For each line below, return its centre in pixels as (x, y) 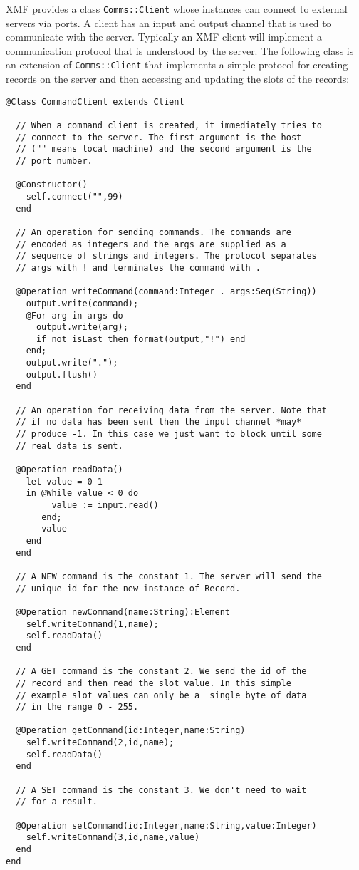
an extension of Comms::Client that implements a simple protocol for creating (177, 64)
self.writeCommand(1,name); (92, 624)
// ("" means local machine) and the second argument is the (164, 149)
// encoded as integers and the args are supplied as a (151, 244)
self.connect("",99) (74, 196)
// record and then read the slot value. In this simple (154, 683)
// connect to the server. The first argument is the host (159, 137)
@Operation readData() (69, 470)
